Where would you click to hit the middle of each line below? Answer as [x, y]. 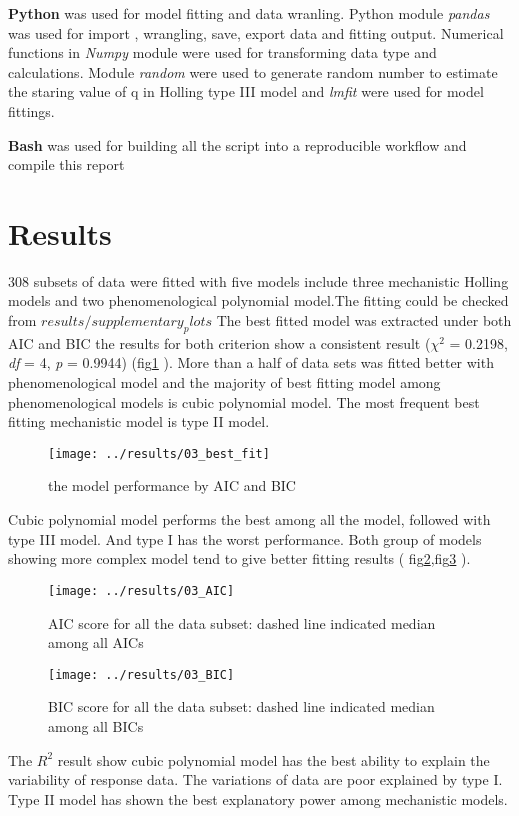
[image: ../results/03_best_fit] [159, 453]
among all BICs [96, 725]
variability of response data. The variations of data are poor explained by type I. [255, 779]
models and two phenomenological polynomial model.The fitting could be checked [258, 300]
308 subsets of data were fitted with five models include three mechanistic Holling [258, 280]
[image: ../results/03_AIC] [141, 590]
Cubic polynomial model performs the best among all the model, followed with [249, 519]
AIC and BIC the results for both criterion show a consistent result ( [219, 342]
